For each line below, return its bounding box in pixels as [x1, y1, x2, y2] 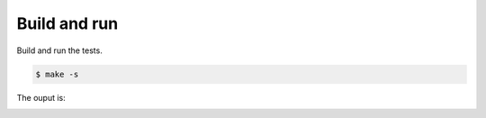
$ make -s [35, 68, 79, 79]
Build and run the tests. [16, 45, 103, 56]
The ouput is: [16, 92, 67, 103]
